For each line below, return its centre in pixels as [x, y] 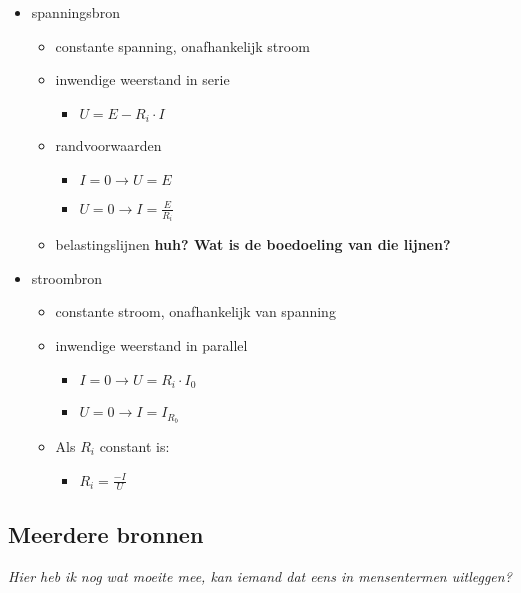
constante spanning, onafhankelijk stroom [182, 45]
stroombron [66, 277]
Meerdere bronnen [106, 533]
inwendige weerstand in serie [142, 79]
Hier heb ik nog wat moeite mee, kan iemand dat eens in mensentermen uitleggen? [260, 575]
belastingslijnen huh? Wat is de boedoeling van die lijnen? [253, 244]
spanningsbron [75, 12]
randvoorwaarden [108, 145]
